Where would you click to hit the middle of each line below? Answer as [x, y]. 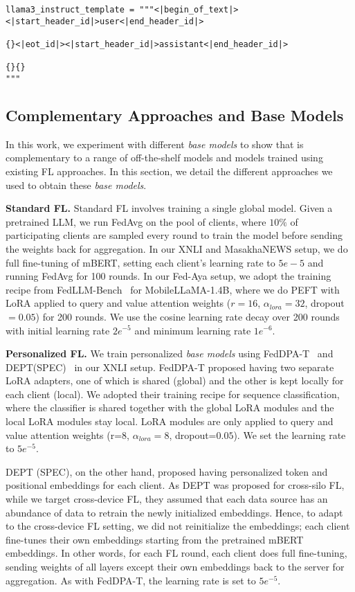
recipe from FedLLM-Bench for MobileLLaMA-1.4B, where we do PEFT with [173, 289]
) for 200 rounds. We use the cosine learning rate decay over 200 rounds [188, 316]
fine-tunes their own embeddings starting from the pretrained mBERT [155, 539]
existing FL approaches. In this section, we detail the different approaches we [169, 171]
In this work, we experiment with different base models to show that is [155, 144]
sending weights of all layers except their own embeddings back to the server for [175, 567]
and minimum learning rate [193, 330]
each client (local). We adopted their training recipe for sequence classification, [173, 394]
